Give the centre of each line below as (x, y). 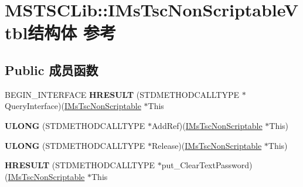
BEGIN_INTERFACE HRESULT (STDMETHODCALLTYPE (122, 94)
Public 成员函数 (52, 69)
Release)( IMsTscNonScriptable (207, 145)
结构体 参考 (72, 33)
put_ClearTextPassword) (207, 165)
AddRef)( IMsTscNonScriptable (207, 125)
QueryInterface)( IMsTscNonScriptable (73, 106)
